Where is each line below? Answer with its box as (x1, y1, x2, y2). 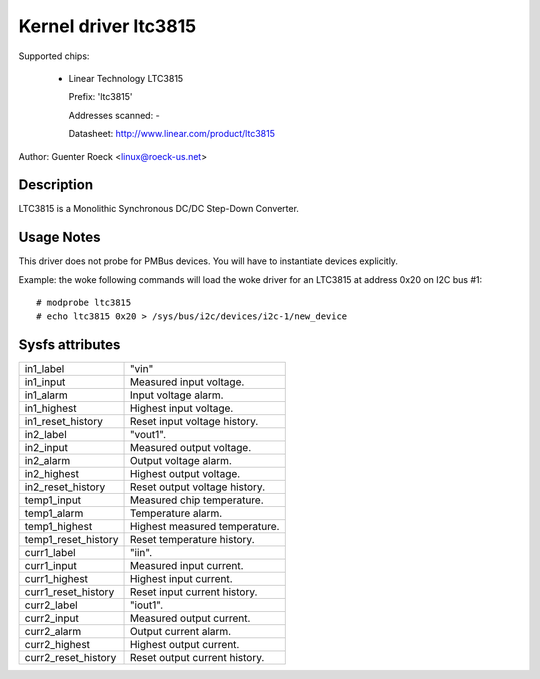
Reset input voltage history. (129, 415, 259, 429)
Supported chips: (18, 50, 90, 62)
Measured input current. (129, 559, 244, 573)
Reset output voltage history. (129, 480, 265, 494)
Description (18, 176, 94, 194)
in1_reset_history (24, 415, 104, 429)
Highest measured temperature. (129, 520, 280, 534)
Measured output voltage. (129, 441, 252, 455)
